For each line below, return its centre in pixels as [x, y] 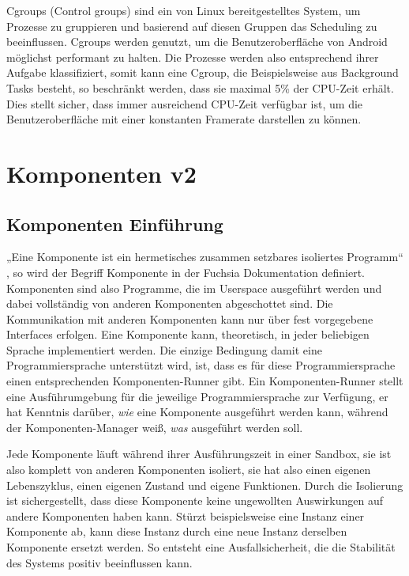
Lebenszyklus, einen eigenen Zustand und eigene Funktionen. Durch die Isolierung [205, 485]
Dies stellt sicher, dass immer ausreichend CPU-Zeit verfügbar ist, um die [185, 103]
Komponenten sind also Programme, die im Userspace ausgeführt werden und [194, 288]
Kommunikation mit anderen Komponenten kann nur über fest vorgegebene [190, 318]
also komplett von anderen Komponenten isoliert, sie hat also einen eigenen [189, 470]
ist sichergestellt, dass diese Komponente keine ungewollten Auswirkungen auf [195, 500]
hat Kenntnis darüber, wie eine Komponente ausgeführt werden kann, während [197, 412]
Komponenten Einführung [115, 224]
